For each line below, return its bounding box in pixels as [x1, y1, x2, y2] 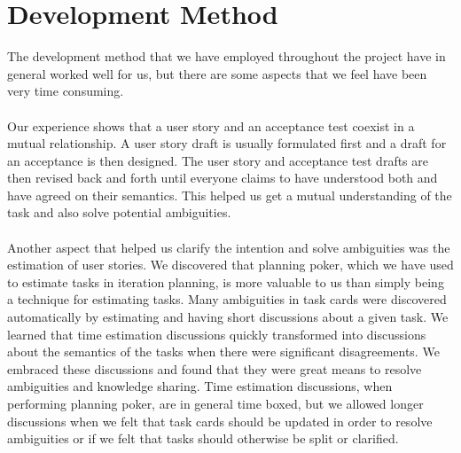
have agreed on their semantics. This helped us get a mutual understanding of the [7, 185, 452, 204]
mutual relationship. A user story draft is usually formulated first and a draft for [7, 134, 447, 152]
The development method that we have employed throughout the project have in [7, 47, 446, 66]
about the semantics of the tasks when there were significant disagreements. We [7, 342, 440, 361]
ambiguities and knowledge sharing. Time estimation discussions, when [7, 377, 393, 395]
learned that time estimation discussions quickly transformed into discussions [7, 324, 426, 343]
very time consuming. [7, 82, 124, 100]
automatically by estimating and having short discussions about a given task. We [7, 308, 449, 326]
